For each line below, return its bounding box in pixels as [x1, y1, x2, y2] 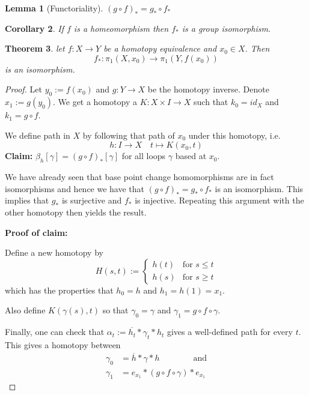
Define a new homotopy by [5, 246, 103, 259]
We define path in [5, 128, 70, 141]
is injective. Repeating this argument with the [135, 194, 304, 207]
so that [102, 304, 129, 316]
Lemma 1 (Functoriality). [5, 2, 103, 14]
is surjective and [61, 194, 122, 207]
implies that [5, 194, 49, 207]
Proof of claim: [5, 226, 68, 238]
